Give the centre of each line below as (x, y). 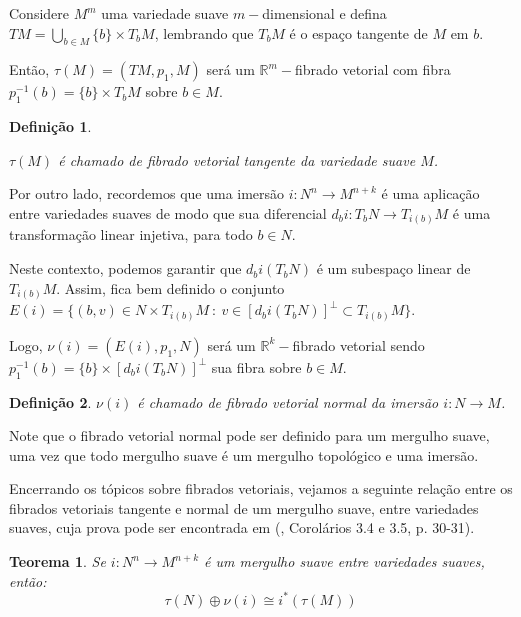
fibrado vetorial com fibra (372, 69)
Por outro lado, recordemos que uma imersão (147, 193)
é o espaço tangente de (358, 32)
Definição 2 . (50, 401)
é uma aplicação (430, 193)
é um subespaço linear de (393, 268)
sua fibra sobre (256, 366)
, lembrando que (204, 32)
